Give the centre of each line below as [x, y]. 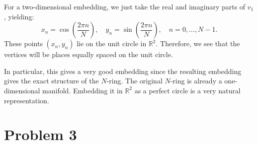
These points [23, 43]
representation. [27, 100]
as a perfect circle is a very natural [187, 90]
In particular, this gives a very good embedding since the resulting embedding [123, 71]
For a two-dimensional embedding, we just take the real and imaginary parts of [125, 6]
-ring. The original [134, 81]
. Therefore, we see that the [198, 43]
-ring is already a [196, 81]
